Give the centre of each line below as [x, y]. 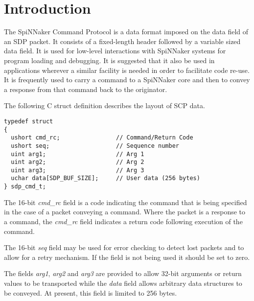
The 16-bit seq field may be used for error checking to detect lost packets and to [124, 247]
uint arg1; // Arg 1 [78, 154]
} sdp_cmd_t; [25, 187]
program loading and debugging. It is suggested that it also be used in [109, 60]
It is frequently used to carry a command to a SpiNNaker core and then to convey [127, 80]
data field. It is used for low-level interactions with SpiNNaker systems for [115, 51]
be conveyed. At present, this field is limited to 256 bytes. [91, 292]
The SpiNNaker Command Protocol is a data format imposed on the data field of [126, 32]
